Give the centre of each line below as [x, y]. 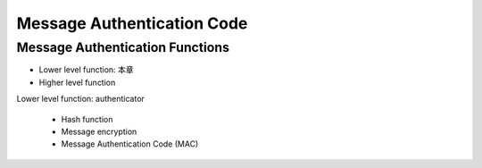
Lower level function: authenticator [80, 99]
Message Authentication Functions [123, 47]
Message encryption [99, 131]
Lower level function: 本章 [86, 70]
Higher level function [77, 82]
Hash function [87, 119]
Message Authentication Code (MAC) [130, 144]
